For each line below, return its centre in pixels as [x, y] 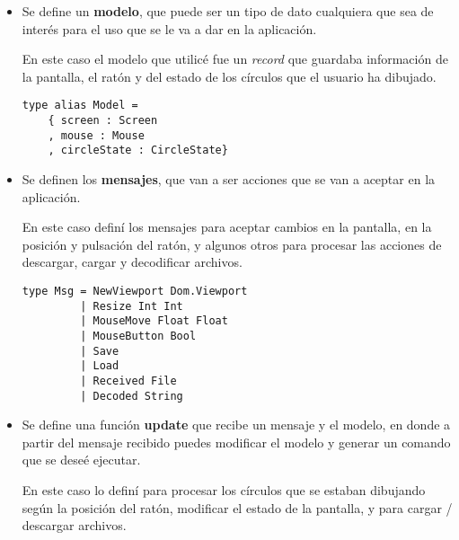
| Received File [128, 381]
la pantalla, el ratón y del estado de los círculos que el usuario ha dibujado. [229, 76]
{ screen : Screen [103, 121]
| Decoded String [132, 396]
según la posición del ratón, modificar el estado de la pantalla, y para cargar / [237, 507]
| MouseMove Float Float [154, 321]
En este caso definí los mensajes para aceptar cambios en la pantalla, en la [227, 227]
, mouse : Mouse [96, 135]
